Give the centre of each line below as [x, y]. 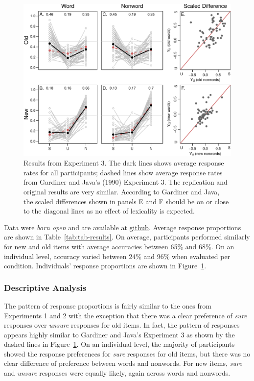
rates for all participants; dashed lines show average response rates [123, 172]
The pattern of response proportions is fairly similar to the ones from [108, 305]
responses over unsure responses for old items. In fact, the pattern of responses [122, 325]
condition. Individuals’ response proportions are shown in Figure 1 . [105, 266]
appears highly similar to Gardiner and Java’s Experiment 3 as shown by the [119, 334]
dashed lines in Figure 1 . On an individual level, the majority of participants [119, 344]
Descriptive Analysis [45, 287]
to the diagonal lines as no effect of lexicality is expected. [109, 211]
